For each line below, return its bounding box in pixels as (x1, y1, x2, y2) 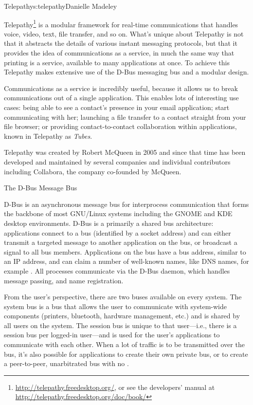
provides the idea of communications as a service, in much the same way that (4, 48, 235, 58)
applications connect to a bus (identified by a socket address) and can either (4, 227, 231, 238)
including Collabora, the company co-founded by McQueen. (4, 166, 181, 176)
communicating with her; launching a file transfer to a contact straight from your (4, 111, 246, 122)
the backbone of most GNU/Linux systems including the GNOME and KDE (4, 208, 233, 219)
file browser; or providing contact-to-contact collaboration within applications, (4, 121, 237, 131)
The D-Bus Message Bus (4, 183, 77, 193)
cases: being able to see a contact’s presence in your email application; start (4, 102, 230, 112)
